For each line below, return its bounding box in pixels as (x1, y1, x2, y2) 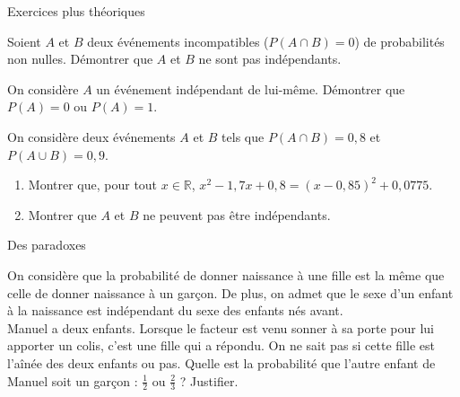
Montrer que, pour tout (28, 175, 158, 194)
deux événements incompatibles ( (87, 31, 269, 50)
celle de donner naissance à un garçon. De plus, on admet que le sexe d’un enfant (7, 283, 454, 302)
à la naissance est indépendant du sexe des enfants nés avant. (7, 301, 343, 320)
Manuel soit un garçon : (7, 371, 138, 390)
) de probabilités (354, 31, 445, 50)
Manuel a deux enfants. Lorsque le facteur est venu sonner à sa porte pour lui (7, 318, 434, 337)
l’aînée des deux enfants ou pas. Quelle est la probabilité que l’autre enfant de (7, 353, 436, 372)
